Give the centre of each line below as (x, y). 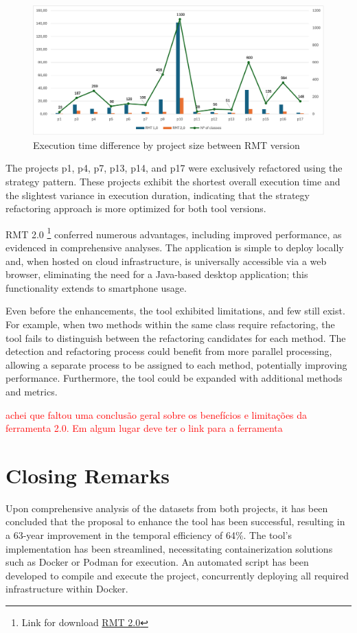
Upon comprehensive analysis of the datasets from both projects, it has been (167, 508)
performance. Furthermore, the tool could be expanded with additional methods (174, 378)
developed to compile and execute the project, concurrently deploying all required (177, 575)
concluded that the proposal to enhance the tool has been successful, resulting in (175, 521)
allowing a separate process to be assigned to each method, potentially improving (176, 364)
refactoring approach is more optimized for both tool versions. (136, 208)
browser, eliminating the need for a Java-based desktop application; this (157, 274)
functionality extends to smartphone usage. (96, 287)
